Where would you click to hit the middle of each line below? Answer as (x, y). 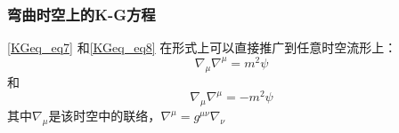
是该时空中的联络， (105, 116)
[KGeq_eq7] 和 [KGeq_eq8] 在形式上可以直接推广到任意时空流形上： (202, 47)
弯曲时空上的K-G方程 (81, 14)
